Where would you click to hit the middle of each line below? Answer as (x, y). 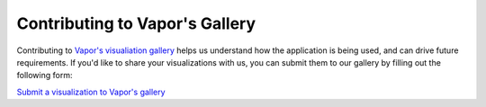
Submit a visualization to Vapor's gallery (91, 92)
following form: (45, 76)
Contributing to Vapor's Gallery (136, 23)
